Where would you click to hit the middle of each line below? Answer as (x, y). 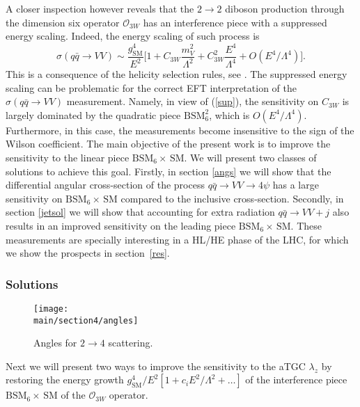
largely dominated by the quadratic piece (93, 114)
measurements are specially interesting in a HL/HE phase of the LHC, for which (177, 239)
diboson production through (285, 8)
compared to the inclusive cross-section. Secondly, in (232, 198)
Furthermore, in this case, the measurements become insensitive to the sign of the (180, 130)
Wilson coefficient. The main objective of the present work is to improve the (168, 144)
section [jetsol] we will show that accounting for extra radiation (140, 212)
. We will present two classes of (250, 157)
